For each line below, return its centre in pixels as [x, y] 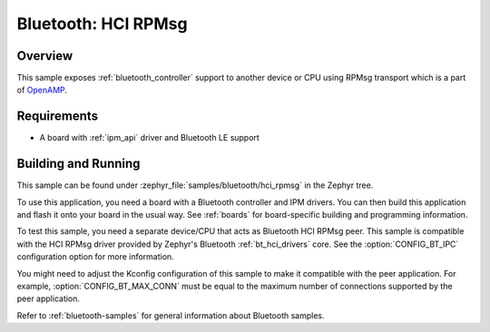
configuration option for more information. [95, 257]
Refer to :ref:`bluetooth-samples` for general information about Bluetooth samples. [171, 315]
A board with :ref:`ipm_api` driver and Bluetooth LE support [150, 138]
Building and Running [78, 164]
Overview [45, 56]
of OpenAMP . [42, 90]
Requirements [58, 117]
